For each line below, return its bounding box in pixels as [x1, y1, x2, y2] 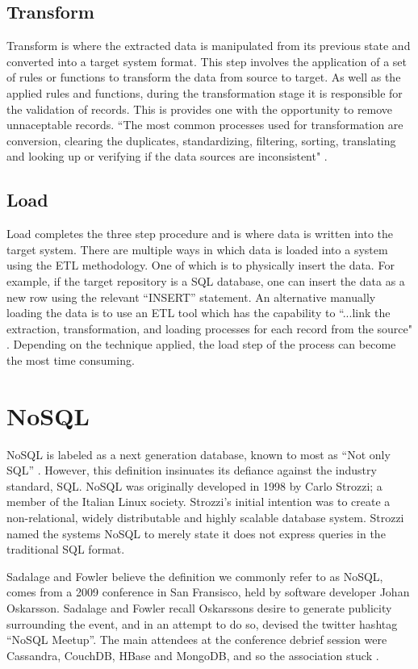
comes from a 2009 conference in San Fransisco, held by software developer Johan [6, 583, 410, 600]
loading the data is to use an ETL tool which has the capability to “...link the [6, 304, 391, 321]
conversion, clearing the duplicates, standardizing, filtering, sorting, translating [6, 132, 396, 148]
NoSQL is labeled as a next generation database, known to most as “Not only [6, 445, 391, 462]
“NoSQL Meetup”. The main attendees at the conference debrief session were [6, 631, 387, 648]
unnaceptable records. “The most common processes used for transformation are [6, 116, 403, 133]
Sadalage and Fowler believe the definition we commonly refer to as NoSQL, [6, 567, 383, 584]
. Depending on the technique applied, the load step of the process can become [6, 336, 396, 353]
